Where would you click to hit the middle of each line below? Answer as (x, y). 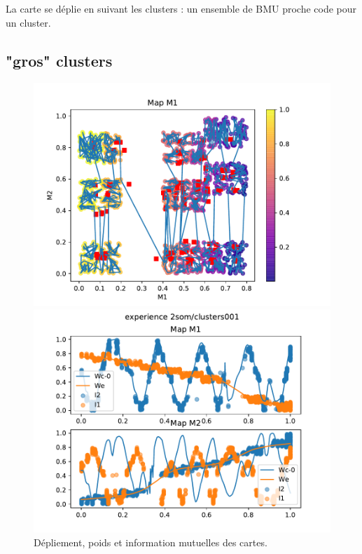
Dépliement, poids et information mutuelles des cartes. (151, 542)
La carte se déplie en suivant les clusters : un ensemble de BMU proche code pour (181, 8)
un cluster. (28, 22)
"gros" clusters (59, 60)
